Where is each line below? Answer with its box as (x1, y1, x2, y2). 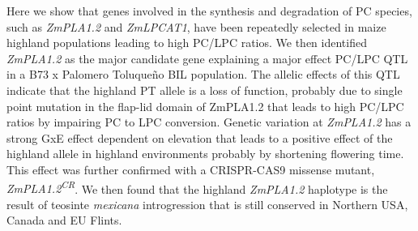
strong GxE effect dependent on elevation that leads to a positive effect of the (6, 129, 393, 146)
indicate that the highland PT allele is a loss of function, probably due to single (6, 81, 403, 98)
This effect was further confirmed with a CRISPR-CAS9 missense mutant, (6, 160, 375, 178)
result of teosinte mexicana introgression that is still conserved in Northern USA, (6, 195, 408, 212)
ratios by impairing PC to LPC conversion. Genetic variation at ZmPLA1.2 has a (6, 113, 412, 130)
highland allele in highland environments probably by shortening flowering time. (6, 145, 404, 162)
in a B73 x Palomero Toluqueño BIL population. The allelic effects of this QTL (6, 66, 400, 83)
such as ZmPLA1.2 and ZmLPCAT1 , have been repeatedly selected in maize (6, 18, 386, 35)
